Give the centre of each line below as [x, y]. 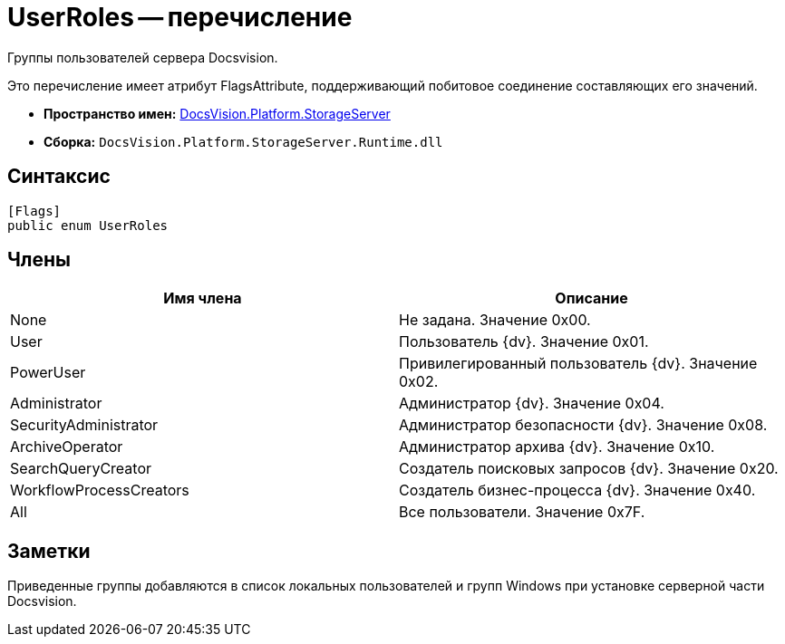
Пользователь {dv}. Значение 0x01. [524, 342]
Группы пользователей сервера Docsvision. [143, 57]
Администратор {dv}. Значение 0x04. [532, 404]
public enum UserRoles [88, 225]
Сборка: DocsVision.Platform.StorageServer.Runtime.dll [243, 141]
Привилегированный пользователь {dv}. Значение [578, 364]
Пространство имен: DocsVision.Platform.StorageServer [217, 113]
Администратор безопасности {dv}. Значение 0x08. [583, 425]
